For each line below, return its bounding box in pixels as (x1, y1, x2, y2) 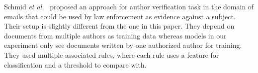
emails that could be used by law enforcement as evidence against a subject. (4, 11, 236, 21)
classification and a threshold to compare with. (4, 59, 147, 70)
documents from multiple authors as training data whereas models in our (4, 30, 227, 40)
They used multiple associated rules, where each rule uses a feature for (4, 49, 219, 60)
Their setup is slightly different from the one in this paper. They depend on (4, 21, 235, 31)
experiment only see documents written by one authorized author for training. (4, 40, 242, 50)
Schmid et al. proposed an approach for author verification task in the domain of (4, 1, 254, 11)
